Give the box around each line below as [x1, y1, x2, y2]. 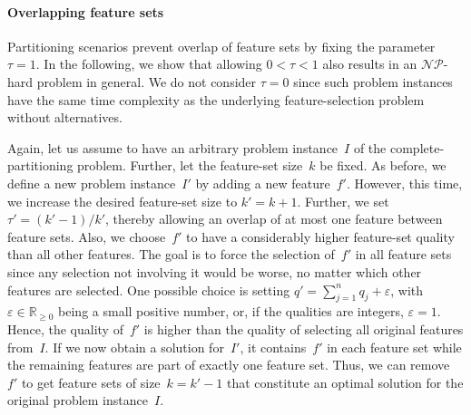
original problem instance [7, 391, 148, 410]
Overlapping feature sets [7, 2, 164, 21]
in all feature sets [355, 245, 452, 264]
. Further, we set [297, 191, 389, 210]
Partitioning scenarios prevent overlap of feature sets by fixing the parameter [7, 36, 436, 55]
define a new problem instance [7, 173, 176, 192]
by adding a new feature [195, 173, 330, 192]
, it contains [240, 337, 307, 356]
